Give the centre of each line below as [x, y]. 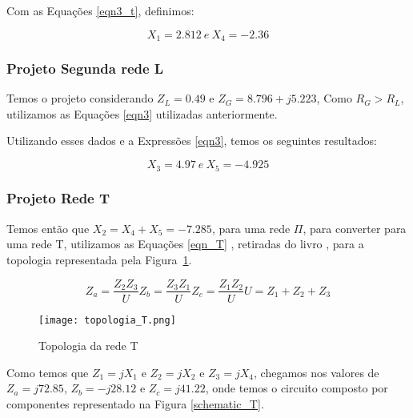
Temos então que [48, 228]
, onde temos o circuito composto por [297, 388]
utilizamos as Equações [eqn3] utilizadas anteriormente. [142, 113]
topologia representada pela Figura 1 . [99, 259]
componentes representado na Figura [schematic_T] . [135, 404]
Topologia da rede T [88, 346]
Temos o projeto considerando [80, 98]
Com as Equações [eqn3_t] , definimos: [100, 10]
